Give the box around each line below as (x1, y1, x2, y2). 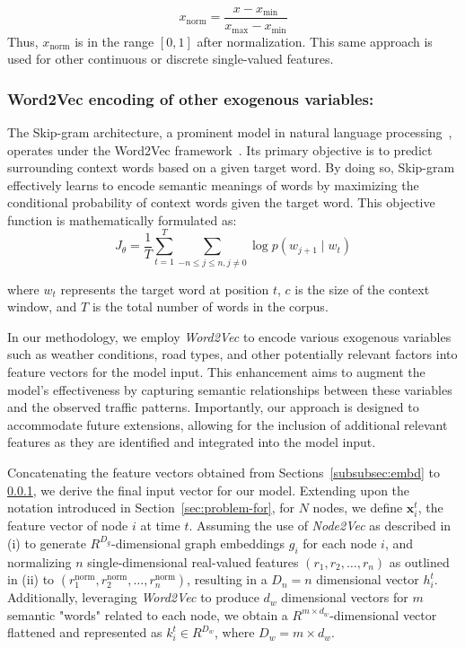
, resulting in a (187, 570, 268, 589)
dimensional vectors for (281, 588, 408, 607)
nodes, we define (312, 498, 403, 517)
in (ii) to (7, 570, 55, 589)
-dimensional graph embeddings (111, 533, 285, 552)
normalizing (7, 552, 72, 571)
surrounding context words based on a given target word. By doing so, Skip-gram (7, 158, 455, 177)
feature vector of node (7, 516, 128, 535)
